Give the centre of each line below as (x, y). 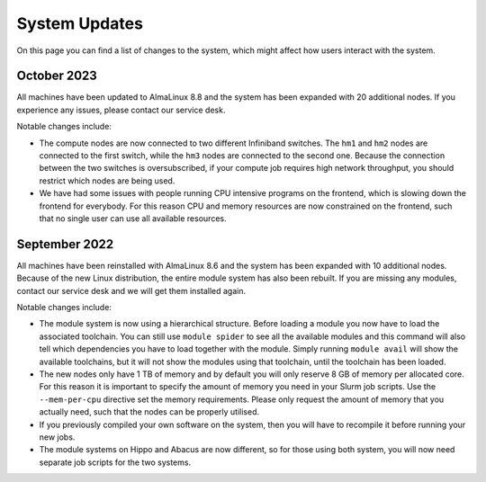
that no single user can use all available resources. (133, 218)
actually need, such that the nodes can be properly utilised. (149, 412)
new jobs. (57, 437)
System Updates (80, 23)
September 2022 (65, 244)
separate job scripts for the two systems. (115, 462)
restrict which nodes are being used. (107, 181)
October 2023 (57, 76)
